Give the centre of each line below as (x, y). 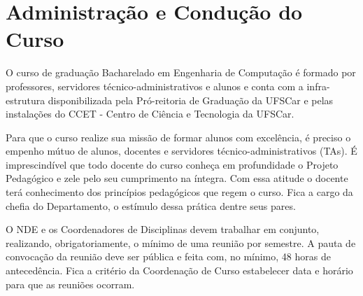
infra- (318, 86)
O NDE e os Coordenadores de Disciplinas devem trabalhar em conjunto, (163, 229)
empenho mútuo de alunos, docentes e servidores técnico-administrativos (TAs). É (181, 151)
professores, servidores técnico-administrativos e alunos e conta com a (155, 86)
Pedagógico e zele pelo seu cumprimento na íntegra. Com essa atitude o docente (177, 178)
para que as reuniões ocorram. (70, 284)
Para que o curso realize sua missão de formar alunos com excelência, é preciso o (178, 137)
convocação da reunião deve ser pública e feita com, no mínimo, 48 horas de (168, 256)
